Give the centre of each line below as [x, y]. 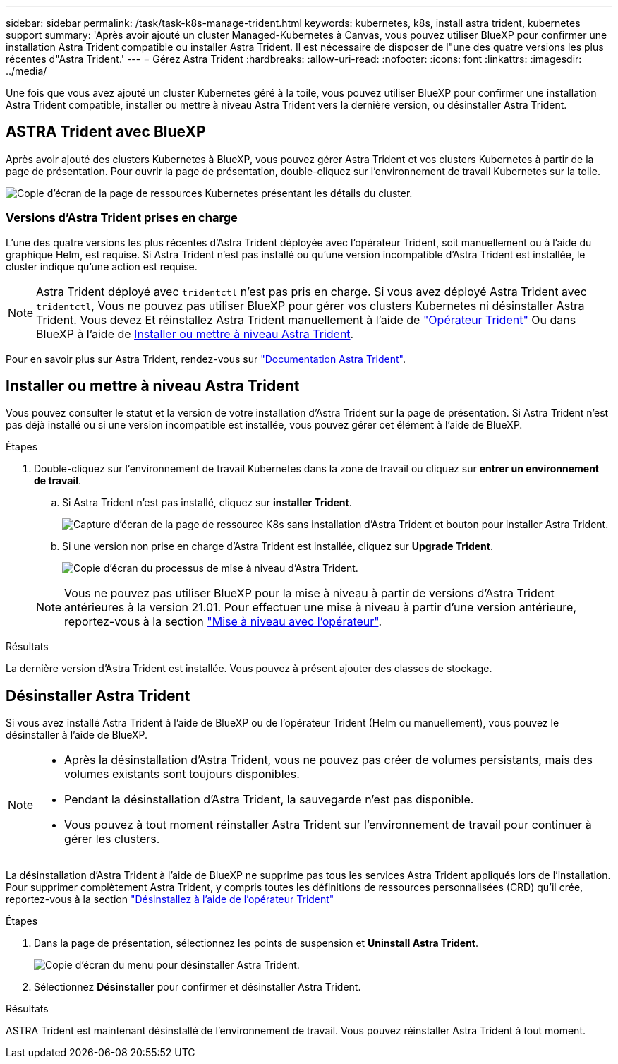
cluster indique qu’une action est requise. [102, 266]
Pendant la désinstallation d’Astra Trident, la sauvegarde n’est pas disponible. [269, 800]
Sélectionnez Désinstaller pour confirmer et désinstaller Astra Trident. [198, 987]
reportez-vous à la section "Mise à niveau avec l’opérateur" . [223, 622]
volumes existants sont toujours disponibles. [182, 774]
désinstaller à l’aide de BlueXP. [77, 735]
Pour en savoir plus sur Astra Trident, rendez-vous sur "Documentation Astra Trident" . [206, 359]
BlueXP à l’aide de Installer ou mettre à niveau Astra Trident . [195, 334]
